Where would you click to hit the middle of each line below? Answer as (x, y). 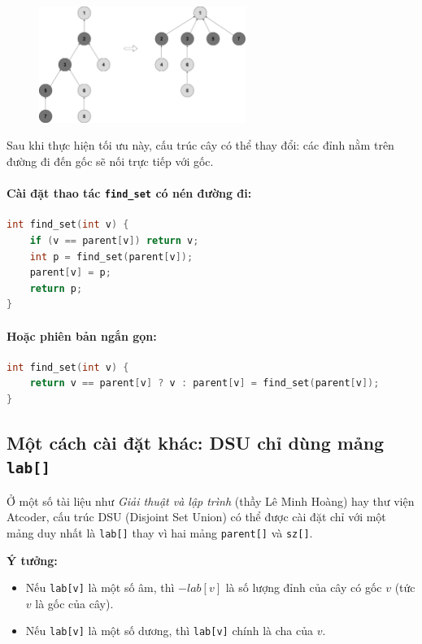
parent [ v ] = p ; (70, 273)
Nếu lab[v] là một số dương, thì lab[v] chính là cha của (169, 631)
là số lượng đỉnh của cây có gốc (304, 587)
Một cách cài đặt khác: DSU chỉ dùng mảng (196, 443)
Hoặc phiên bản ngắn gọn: (82, 335)
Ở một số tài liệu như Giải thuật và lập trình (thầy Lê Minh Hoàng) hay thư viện (211, 500)
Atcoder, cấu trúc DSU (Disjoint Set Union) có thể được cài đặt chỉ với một (196, 517)
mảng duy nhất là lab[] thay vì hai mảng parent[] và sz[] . (160, 532)
